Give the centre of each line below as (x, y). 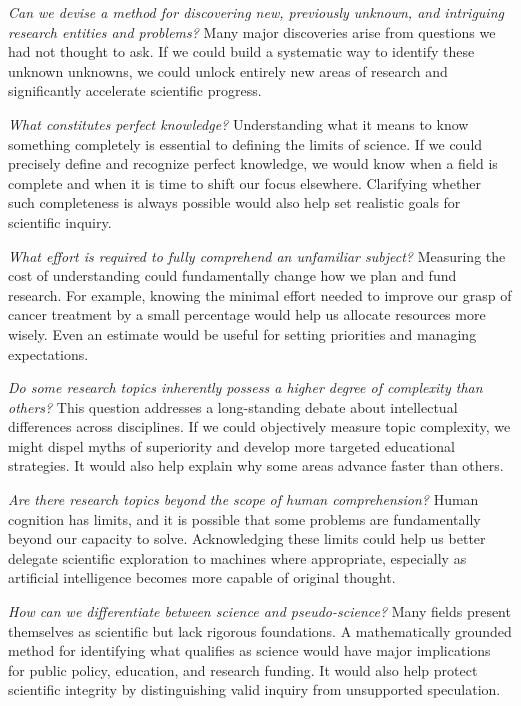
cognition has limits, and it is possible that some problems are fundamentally (244, 518)
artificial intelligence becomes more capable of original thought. (202, 577)
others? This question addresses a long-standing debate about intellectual (233, 406)
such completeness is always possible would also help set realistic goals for (234, 202)
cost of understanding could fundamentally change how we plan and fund (232, 275)
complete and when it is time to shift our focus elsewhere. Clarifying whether (244, 182)
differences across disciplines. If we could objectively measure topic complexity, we (259, 426)
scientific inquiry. (60, 221)
